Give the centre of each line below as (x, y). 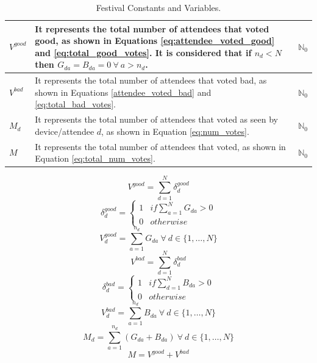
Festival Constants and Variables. (158, 7)
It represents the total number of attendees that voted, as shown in (160, 146)
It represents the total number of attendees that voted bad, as (151, 80)
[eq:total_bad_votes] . (76, 104)
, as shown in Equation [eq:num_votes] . (175, 131)
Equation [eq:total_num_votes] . (95, 158)
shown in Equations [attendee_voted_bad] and (123, 92)
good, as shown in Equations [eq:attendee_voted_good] (155, 41)
